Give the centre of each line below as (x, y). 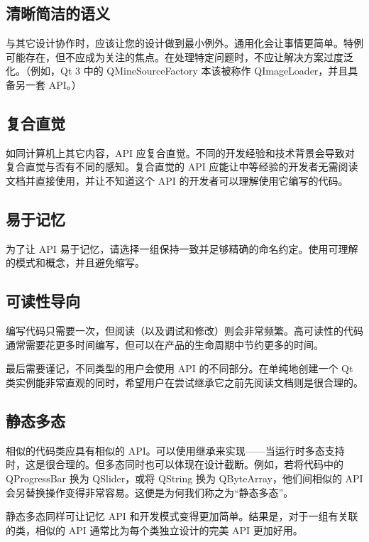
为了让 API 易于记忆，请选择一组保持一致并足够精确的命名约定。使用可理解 (182, 248)
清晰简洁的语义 (58, 13)
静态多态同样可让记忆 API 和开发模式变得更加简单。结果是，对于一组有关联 (182, 516)
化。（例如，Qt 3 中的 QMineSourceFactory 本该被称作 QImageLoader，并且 (177, 71)
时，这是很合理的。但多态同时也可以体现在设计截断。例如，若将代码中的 (175, 464)
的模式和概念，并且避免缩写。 (75, 262)
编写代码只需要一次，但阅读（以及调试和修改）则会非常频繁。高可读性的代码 (184, 331)
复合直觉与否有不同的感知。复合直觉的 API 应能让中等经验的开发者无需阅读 (182, 167)
